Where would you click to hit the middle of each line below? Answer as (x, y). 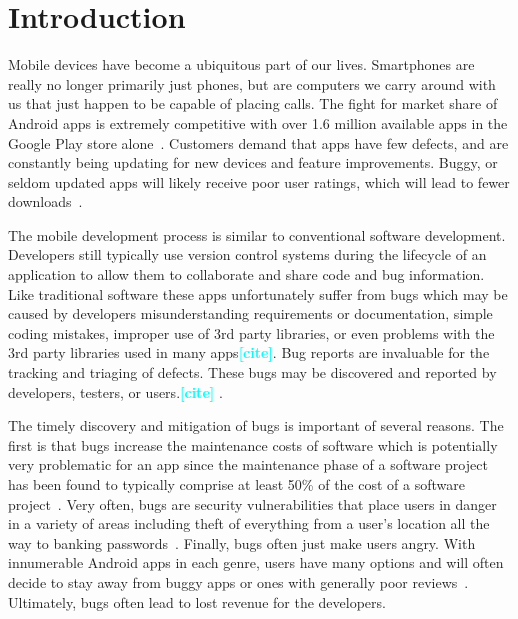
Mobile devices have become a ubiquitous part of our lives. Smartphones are (241, 64)
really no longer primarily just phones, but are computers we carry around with (252, 83)
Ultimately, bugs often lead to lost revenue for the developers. (197, 601)
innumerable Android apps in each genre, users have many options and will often (256, 562)
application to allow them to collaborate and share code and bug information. (246, 274)
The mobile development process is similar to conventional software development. (257, 234)
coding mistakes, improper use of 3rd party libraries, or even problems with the (251, 332)
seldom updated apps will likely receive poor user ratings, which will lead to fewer (259, 181)
